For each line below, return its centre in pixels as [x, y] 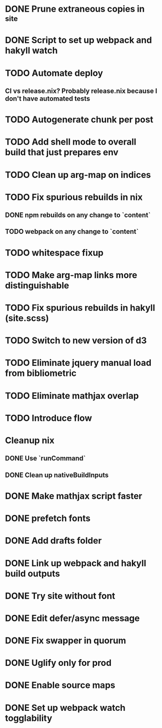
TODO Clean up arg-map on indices [78, 175]
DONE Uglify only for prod [58, 663]
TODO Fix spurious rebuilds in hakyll [80, 308]
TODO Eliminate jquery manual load [78, 363]
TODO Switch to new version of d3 [76, 341]
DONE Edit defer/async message [72, 618]
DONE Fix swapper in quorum [66, 641]
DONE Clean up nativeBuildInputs [57, 475]
